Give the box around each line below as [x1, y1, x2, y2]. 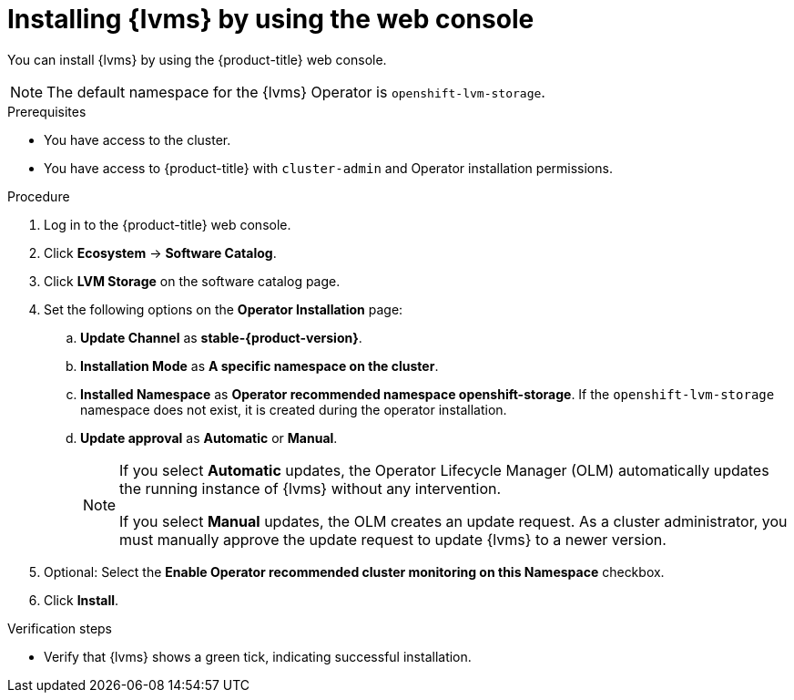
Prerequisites [7, 103, 87, 119]
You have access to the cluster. [44, 131, 231, 148]
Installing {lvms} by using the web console [7, 4, 534, 35]
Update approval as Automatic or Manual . [80, 429, 338, 446]
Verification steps [7, 620, 113, 636]
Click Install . [44, 592, 119, 608]
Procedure [7, 188, 70, 204]
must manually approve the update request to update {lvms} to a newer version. [119, 530, 667, 549]
